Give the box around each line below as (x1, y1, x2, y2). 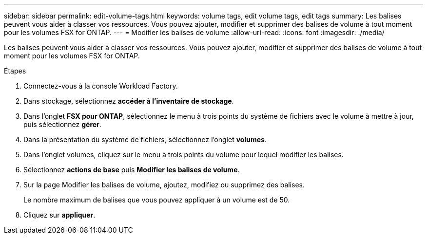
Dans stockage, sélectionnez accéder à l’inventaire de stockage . (23, 97, 234, 105)
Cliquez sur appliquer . (23, 211, 96, 219)
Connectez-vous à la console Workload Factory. (23, 82, 178, 90)
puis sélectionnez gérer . (23, 120, 101, 128)
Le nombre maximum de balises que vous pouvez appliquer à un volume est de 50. (23, 196, 290, 204)
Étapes (4, 67, 26, 75)
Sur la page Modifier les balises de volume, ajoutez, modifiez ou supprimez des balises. (23, 181, 305, 189)
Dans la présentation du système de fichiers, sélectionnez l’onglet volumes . (23, 135, 267, 144)
